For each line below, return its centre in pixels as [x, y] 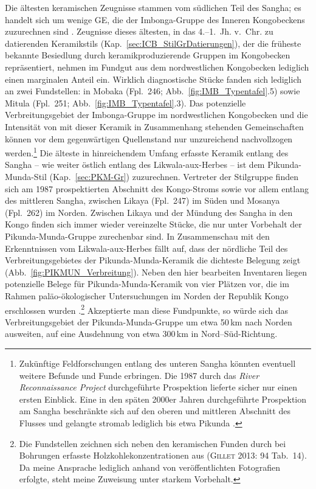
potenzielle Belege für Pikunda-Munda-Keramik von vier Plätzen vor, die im [147, 284]
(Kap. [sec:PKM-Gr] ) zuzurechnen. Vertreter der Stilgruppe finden [174, 176]
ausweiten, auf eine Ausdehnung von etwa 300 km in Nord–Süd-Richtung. [141, 334]
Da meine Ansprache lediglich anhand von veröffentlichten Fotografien [149, 467]
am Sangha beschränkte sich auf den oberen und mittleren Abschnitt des [155, 411]
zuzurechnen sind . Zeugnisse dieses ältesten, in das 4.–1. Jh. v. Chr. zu [139, 31]
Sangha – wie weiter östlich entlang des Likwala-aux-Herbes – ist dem [135, 165]
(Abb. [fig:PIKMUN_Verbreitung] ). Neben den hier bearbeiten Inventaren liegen [156, 272]
